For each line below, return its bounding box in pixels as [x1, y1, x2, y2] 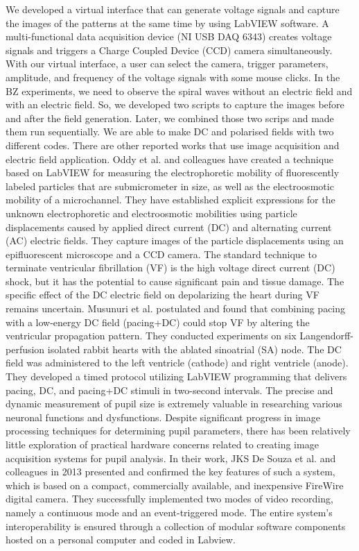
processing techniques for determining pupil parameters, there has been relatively [6, 423, 351, 438]
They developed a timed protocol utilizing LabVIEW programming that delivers [6, 369, 347, 384]
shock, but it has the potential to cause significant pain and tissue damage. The [6, 273, 344, 288]
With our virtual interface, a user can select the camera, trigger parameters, [6, 56, 329, 71]
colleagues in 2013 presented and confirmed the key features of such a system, [6, 464, 335, 479]
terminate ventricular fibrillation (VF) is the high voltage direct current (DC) [6, 260, 335, 275]
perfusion [6, 341, 45, 356]
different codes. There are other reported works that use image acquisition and [6, 137, 340, 152]
